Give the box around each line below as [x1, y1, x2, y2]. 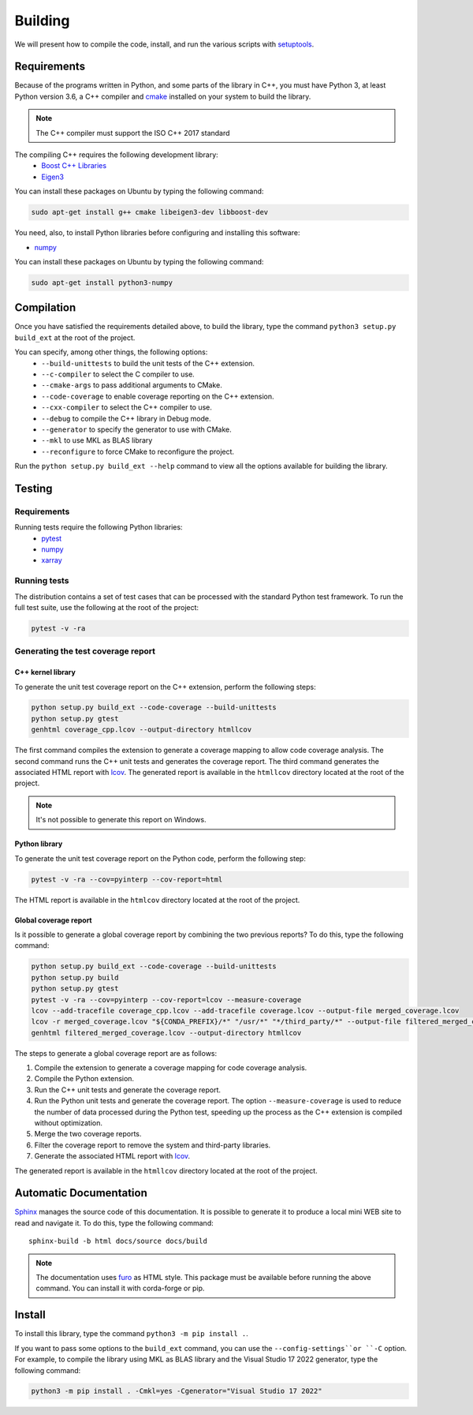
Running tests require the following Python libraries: [14, 522, 183, 532]
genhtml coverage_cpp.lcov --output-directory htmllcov [31, 725, 252, 734]
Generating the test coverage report [14, 646, 155, 657]
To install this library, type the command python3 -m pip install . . [14, 1329, 248, 1338]
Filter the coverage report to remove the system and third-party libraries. [34, 1140, 271, 1150]
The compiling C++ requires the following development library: [14, 150, 218, 159]
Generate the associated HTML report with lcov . [34, 1151, 191, 1161]
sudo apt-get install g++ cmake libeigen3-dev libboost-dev [31, 208, 269, 217]
